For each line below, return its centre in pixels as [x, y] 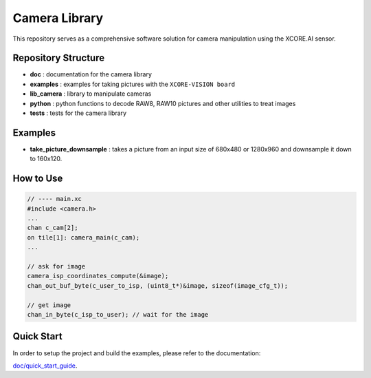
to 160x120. [46, 159]
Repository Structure [59, 58]
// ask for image [56, 266]
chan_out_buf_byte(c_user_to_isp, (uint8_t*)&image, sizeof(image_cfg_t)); [158, 285]
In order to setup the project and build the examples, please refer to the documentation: [137, 353]
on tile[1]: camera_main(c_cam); [83, 237]
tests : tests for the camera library [78, 113]
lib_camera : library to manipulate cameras [91, 94]
